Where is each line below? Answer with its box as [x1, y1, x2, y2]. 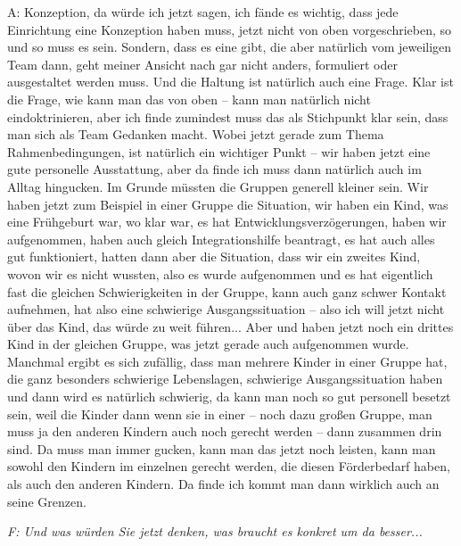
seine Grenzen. [7, 492, 86, 510]
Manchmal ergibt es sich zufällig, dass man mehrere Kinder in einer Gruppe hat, [7, 352, 448, 370]
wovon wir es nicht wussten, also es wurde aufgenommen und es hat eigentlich [7, 264, 433, 283]
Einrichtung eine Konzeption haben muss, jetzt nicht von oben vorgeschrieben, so [7, 20, 452, 38]
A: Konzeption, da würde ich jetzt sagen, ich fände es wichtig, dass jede [7, 3, 399, 21]
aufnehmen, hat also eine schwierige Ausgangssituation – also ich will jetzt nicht [7, 300, 445, 318]
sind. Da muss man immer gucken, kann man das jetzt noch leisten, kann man [7, 439, 436, 458]
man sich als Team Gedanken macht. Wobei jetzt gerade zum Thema [7, 125, 384, 144]
